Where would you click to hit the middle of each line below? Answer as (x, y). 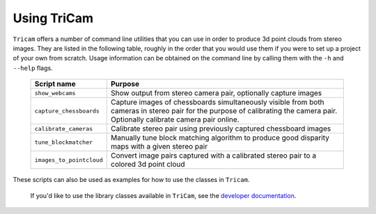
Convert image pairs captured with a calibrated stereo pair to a (213, 156)
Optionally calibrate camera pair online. (175, 120)
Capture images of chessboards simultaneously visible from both (217, 102)
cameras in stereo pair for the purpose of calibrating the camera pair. (224, 111)
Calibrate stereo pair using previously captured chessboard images (221, 129)
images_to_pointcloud (69, 160)
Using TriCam (53, 18)
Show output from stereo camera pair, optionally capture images (216, 93)
